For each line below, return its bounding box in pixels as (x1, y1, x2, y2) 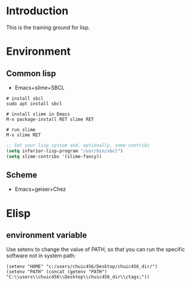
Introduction (6, 4, 69, 18)
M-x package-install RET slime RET (6, 116, 94, 122)
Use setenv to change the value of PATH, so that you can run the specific (6, 246, 185, 253)
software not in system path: (6, 252, 76, 259)
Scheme (6, 169, 37, 180)
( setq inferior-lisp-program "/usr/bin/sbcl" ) (6, 147, 123, 154)
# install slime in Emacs (6, 111, 70, 117)
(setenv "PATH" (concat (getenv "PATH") (6, 269, 108, 275)
